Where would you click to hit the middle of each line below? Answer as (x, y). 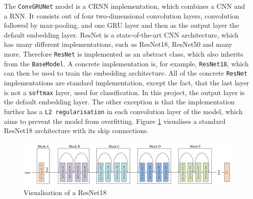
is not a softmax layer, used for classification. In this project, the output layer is (124, 92)
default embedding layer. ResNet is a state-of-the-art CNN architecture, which (121, 34)
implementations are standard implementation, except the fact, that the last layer (126, 82)
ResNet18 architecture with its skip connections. (76, 130)
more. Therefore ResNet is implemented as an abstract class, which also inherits (124, 54)
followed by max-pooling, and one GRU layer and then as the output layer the (122, 25)
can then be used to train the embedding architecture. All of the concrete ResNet (126, 73)
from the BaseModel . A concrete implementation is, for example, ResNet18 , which (126, 63)
